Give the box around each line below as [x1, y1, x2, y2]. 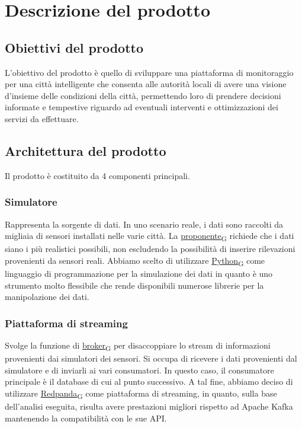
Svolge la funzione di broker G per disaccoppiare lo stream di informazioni [5, 339, 271, 353]
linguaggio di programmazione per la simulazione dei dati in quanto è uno [5, 267, 273, 279]
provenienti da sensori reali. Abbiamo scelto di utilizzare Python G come [5, 254, 265, 268]
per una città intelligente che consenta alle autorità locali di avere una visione [5, 78, 287, 90]
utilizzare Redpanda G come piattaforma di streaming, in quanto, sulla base [5, 387, 277, 401]
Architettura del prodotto [5, 141, 166, 159]
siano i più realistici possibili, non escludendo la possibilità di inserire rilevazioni [5, 242, 295, 255]
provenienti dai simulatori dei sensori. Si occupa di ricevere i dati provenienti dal [5, 352, 297, 365]
